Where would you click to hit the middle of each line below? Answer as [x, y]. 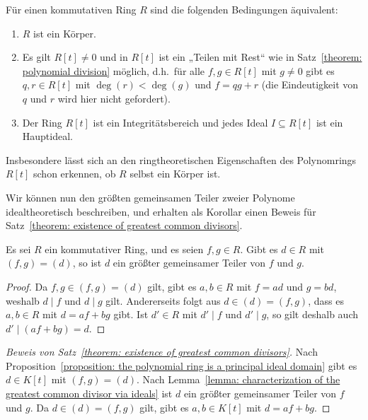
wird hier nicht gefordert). [114, 98]
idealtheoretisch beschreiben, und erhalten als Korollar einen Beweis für [161, 211]
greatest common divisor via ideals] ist [89, 393]
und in [114, 57]
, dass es [326, 300]
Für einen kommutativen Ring [71, 9]
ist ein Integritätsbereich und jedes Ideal [180, 122]
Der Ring [42, 122]
